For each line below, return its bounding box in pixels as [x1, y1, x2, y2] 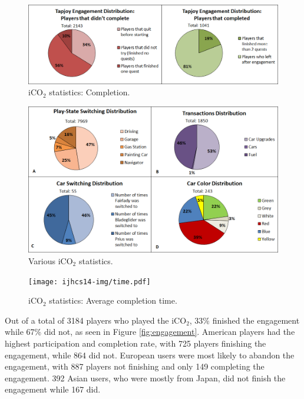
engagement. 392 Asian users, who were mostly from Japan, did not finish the [5, 371, 286, 384]
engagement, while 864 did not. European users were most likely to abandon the [5, 348, 295, 361]
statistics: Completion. [49, 86, 130, 98]
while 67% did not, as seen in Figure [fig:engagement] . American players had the [5, 325, 295, 338]
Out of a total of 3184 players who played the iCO [5, 314, 187, 326]
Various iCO [28, 255, 73, 267]
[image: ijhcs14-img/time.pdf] [28, 277, 151, 286]
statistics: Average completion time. [49, 294, 177, 307]
